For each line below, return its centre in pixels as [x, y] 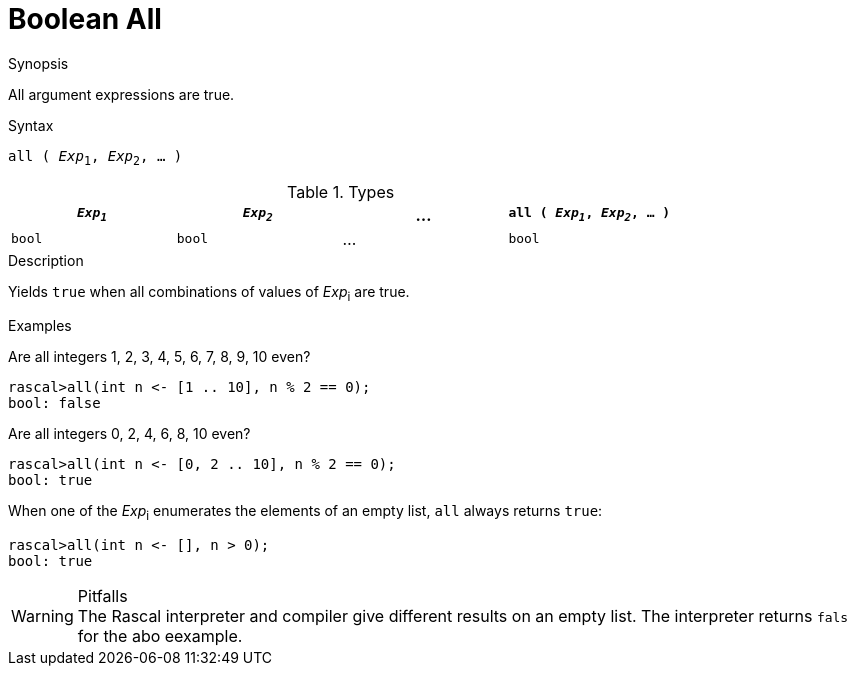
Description [46, 260]
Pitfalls [102, 596]
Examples [40, 326]
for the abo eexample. [160, 636]
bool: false [54, 403]
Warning [42, 616]
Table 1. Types [341, 191]
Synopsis [38, 63]
